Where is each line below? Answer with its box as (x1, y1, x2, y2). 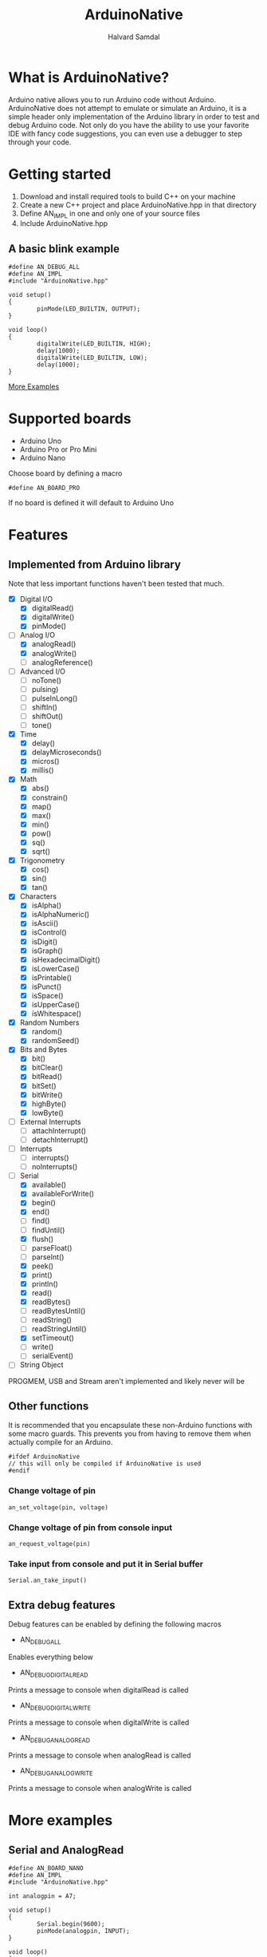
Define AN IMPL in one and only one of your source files (19, 208, 201, 220)
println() (31, 1279, 58, 1288)
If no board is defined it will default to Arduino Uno (8, 498, 174, 508)
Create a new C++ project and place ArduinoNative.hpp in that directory (19, 200, 257, 209)
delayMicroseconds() (31, 748, 102, 757)
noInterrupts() (31, 1162, 78, 1172)
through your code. (8, 137, 72, 147)
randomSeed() (31, 1036, 80, 1046)
